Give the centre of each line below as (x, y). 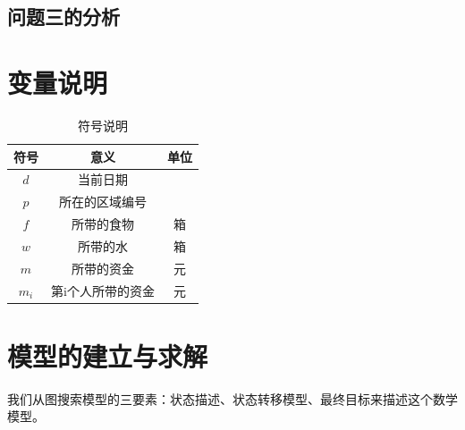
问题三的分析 (63, 17)
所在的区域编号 (102, 202)
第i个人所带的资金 (103, 290)
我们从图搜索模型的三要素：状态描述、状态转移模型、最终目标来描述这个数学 (232, 398)
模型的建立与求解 (108, 355)
